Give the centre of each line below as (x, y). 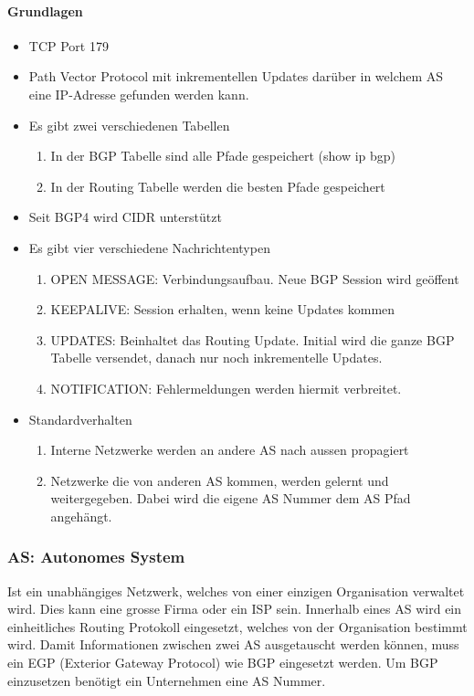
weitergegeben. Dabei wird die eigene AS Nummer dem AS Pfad (231, 498)
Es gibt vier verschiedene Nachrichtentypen (149, 247)
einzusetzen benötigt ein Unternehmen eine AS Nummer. (167, 680)
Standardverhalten (80, 419)
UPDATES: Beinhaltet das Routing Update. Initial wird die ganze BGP (253, 339)
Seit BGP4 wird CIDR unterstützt (125, 217)
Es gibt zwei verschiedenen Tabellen (129, 125)
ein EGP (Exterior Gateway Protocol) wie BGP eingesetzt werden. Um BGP (223, 663)
